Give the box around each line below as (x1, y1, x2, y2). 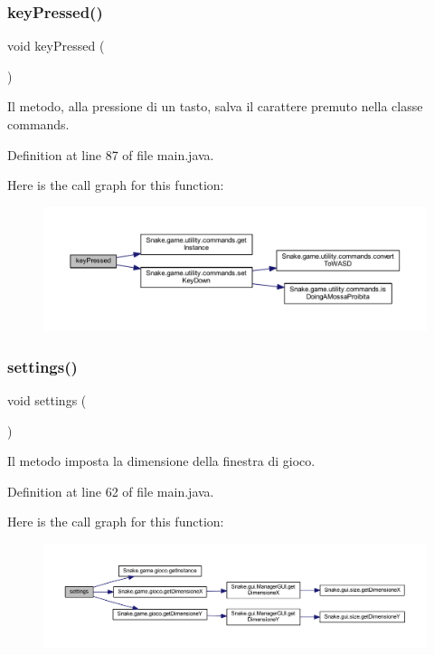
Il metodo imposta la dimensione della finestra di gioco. (7, 451, 316, 470)
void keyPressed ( (7, 36, 105, 55)
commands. (7, 115, 70, 133)
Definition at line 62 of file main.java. (7, 481, 214, 500)
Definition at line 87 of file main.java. (7, 145, 214, 164)
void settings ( (7, 391, 87, 410)
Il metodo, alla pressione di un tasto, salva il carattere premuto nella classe (7, 97, 423, 116)
